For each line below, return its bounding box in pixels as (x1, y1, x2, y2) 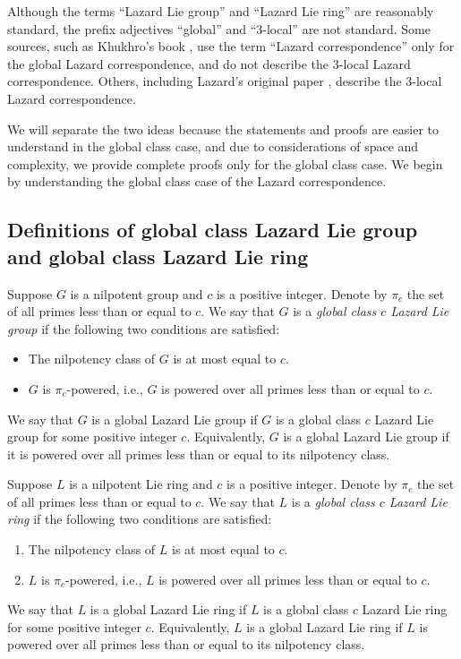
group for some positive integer (7, 427, 177, 446)
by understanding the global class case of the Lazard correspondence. (7, 172, 387, 191)
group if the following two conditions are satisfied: (7, 319, 280, 338)
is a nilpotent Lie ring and (69, 475, 213, 493)
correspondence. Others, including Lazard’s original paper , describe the (7, 72, 402, 90)
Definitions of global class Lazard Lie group (7, 216, 418, 244)
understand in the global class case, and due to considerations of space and (7, 137, 419, 156)
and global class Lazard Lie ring (7, 242, 309, 270)
